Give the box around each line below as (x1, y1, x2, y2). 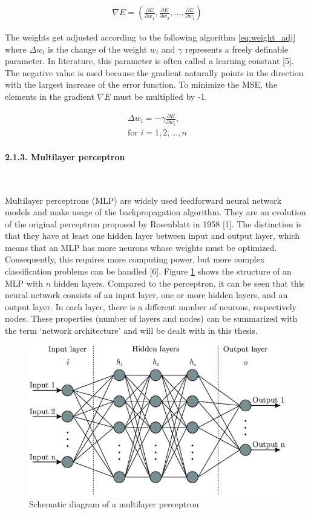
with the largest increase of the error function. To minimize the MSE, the (5, 78, 278, 91)
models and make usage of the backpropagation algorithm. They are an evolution (5, 206, 306, 218)
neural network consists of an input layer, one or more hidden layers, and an (5, 288, 288, 301)
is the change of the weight (48, 42, 148, 55)
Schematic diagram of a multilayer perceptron (29, 497, 199, 510)
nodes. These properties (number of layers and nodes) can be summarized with (5, 312, 298, 325)
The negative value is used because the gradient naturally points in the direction (5, 66, 304, 79)
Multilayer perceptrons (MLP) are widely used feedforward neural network (5, 194, 282, 206)
